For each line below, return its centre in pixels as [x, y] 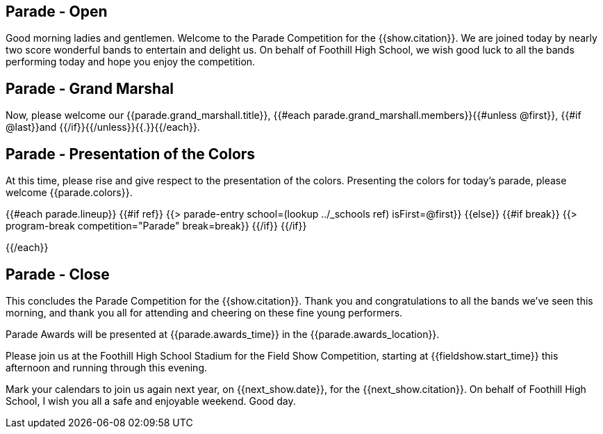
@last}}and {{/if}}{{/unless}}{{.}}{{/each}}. [103, 127]
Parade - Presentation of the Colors [131, 154]
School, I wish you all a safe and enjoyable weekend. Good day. [151, 401]
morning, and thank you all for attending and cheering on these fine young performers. [204, 312]
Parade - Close [58, 274]
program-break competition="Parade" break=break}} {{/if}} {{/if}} [156, 226]
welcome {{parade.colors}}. [69, 193]
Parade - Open [57, 11]
